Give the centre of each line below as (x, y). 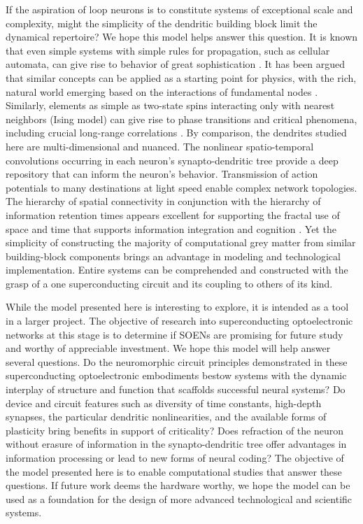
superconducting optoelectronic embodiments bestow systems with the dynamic (176, 375)
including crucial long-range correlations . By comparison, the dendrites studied (176, 133)
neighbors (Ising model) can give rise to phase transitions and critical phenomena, (181, 119)
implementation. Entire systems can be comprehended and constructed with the (177, 270)
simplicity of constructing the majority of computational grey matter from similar (181, 242)
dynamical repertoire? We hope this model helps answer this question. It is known (182, 37)
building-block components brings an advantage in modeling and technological (173, 256)
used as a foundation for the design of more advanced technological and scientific (179, 498)
